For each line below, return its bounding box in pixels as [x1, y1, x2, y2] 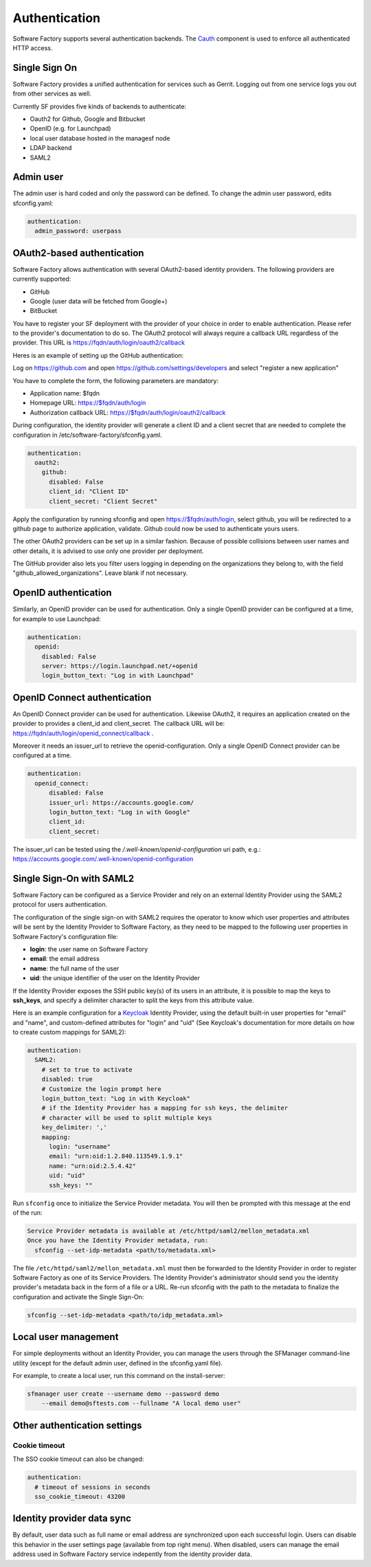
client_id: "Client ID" [49, 488, 129, 495]
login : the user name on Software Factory [30, 944, 148, 953]
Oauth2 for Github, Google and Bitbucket [30, 115, 146, 123]
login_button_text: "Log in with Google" [49, 808, 190, 816]
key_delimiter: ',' [41, 1123, 108, 1132]
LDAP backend [30, 144, 72, 152]
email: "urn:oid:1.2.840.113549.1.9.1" [49, 1152, 183, 1160]
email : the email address [30, 955, 100, 963]
